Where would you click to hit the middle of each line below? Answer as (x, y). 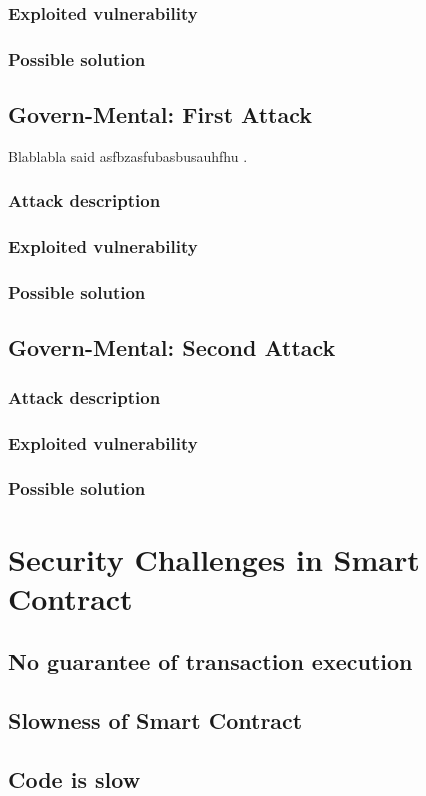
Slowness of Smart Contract (155, 720)
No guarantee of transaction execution (210, 661)
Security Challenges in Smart (214, 558)
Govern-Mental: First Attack (160, 114)
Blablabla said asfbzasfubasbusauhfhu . (128, 155)
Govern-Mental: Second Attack (172, 347)
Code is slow (74, 778)
